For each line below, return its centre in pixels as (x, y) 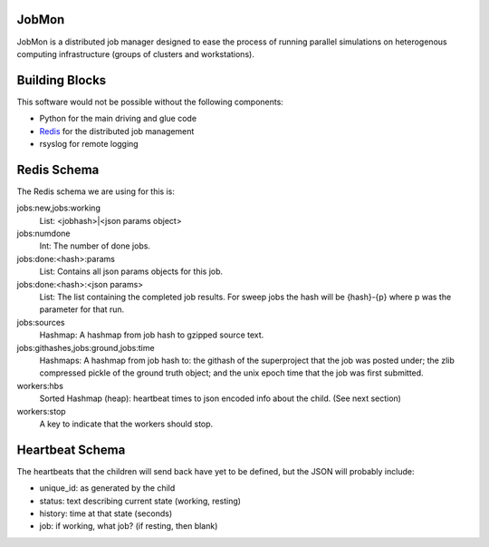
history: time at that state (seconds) (106, 513)
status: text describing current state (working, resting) (140, 501)
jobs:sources (41, 322)
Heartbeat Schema (71, 449)
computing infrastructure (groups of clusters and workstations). (136, 54)
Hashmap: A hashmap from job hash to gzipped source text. (152, 335)
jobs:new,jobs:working (59, 208)
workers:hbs (40, 386)
